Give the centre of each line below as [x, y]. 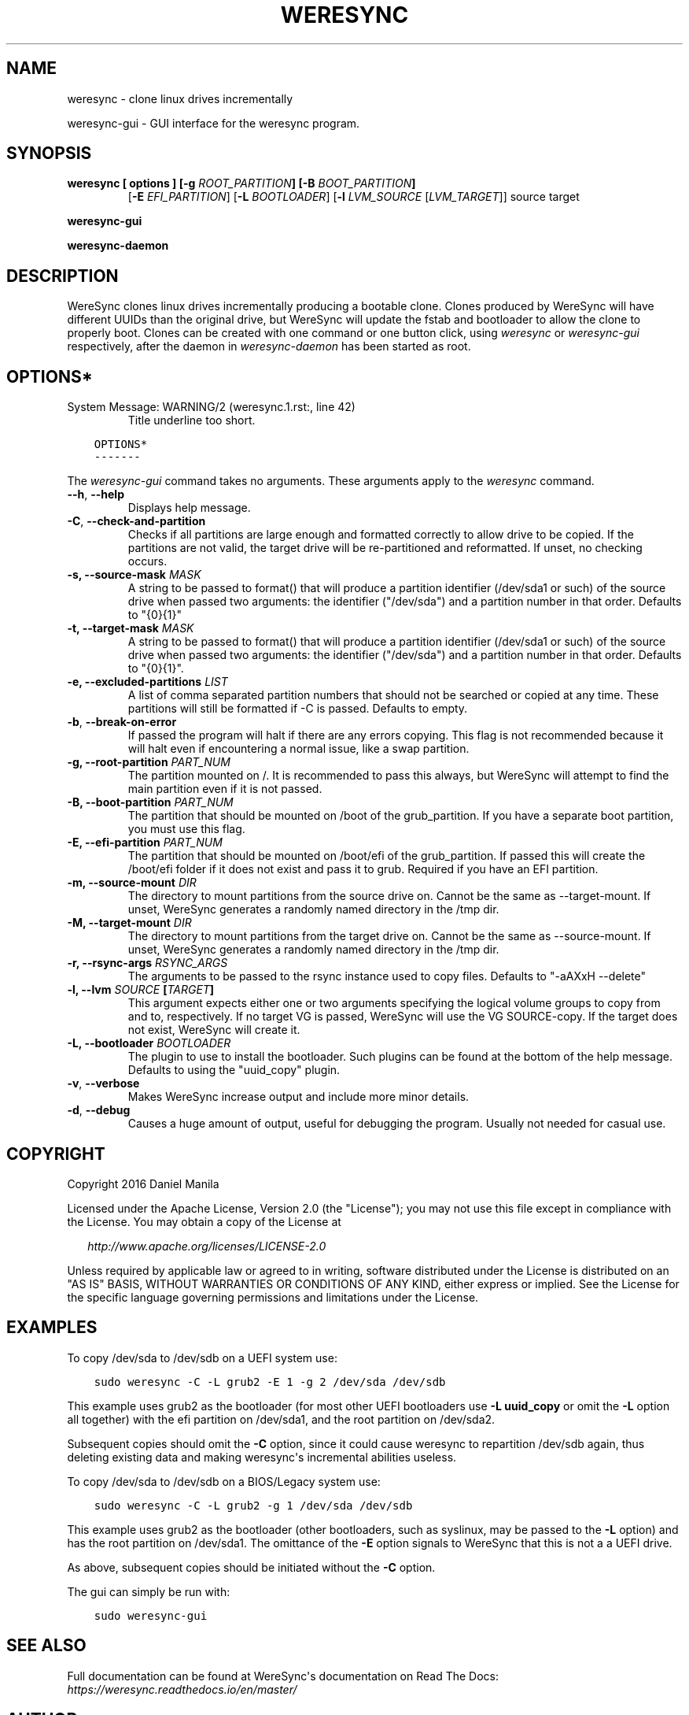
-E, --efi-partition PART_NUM [145, 843]
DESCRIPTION [63, 276]
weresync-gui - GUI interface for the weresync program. [214, 123]
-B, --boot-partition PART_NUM [150, 802]
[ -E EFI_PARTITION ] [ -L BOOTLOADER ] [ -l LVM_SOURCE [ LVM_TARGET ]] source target [354, 197]
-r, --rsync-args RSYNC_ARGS [147, 963]
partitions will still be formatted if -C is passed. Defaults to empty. [298, 709]
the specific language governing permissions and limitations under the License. [273, 1297]
